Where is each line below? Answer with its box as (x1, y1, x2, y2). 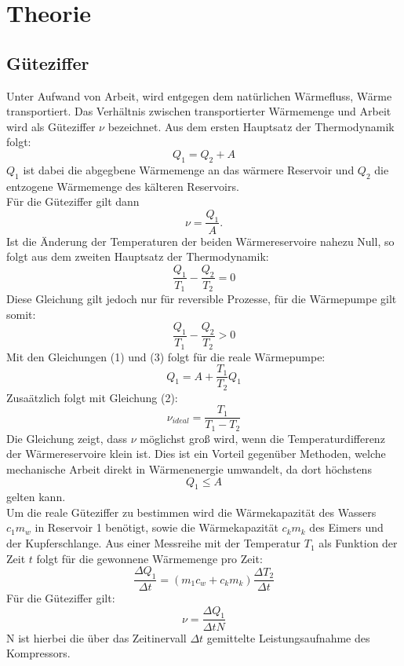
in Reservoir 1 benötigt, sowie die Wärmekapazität (35, 519, 278, 536)
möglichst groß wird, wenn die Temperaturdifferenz (140, 430, 385, 446)
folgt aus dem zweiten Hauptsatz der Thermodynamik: (6, 248, 269, 265)
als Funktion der (318, 535, 398, 551)
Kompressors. (6, 645, 71, 661)
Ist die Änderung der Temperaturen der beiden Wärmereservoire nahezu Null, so (6, 232, 395, 249)
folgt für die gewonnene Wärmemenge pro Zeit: (36, 550, 263, 566)
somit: (6, 306, 36, 322)
